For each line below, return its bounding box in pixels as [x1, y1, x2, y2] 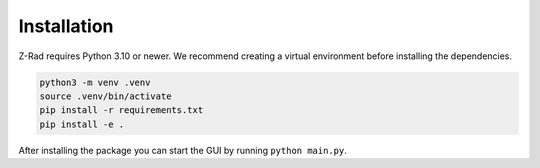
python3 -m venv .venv [39, 76, 151, 88]
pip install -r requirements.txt [39, 105, 204, 116]
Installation [18, 15, 114, 37]
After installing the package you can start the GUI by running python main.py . [18, 144, 347, 156]
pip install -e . [39, 118, 125, 130]
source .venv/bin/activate [39, 90, 172, 102]
